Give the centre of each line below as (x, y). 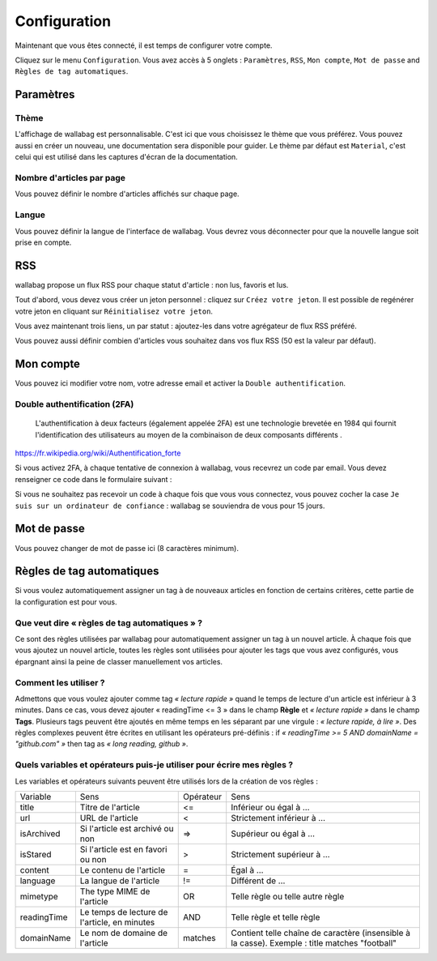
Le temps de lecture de (124, 912)
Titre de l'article (110, 807)
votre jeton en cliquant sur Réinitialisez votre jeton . (114, 311)
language (38, 881)
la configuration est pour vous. (66, 602)
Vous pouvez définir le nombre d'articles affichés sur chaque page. (127, 194)
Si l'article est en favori (123, 849)
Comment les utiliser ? (60, 682)
